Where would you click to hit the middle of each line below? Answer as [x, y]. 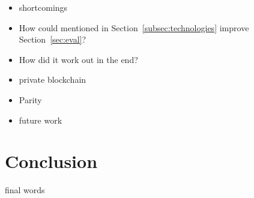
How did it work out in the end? [78, 59]
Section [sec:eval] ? [53, 39]
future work [41, 120]
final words [25, 190]
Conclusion [51, 161]
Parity [30, 99]
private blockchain [53, 79]
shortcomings [43, 7]
